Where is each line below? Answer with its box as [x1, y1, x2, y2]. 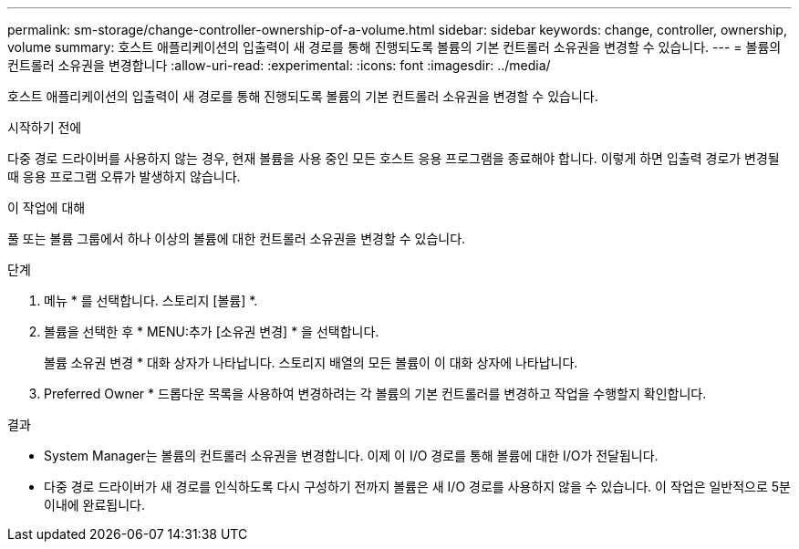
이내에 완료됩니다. [44, 497, 146, 513]
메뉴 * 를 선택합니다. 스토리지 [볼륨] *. [44, 293, 258, 308]
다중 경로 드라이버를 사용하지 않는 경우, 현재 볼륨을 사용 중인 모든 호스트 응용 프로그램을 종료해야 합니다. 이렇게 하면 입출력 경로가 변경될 [7, 150, 780, 166]
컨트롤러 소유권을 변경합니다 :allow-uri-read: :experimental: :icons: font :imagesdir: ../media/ [7, 57, 551, 73]
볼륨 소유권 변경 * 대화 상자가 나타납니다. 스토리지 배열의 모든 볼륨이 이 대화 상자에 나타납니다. [44, 355, 578, 370]
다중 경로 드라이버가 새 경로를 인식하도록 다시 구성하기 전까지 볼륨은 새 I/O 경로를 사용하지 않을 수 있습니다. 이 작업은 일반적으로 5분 [44, 479, 791, 494]
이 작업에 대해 [7, 200, 86, 215]
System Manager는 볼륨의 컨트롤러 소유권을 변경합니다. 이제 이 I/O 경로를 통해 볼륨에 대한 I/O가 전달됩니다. [44, 448, 659, 463]
